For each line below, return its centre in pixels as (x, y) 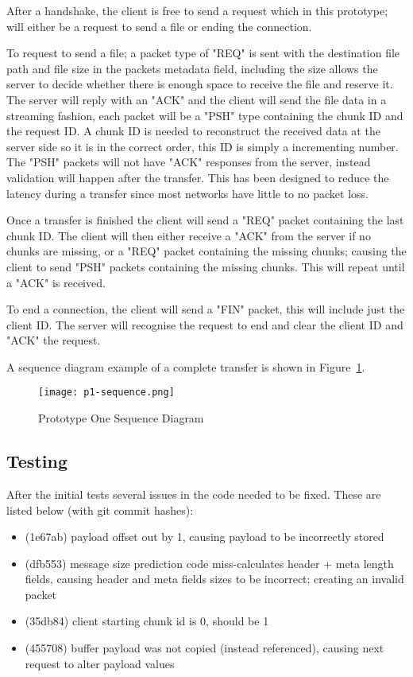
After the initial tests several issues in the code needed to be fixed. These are (194, 494)
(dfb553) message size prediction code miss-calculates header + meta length (209, 563)
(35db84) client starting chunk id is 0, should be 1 (147, 621)
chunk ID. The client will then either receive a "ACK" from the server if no (189, 235)
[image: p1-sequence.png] (106, 393)
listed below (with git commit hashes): (100, 510)
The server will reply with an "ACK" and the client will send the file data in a (197, 99)
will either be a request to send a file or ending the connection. (159, 26)
